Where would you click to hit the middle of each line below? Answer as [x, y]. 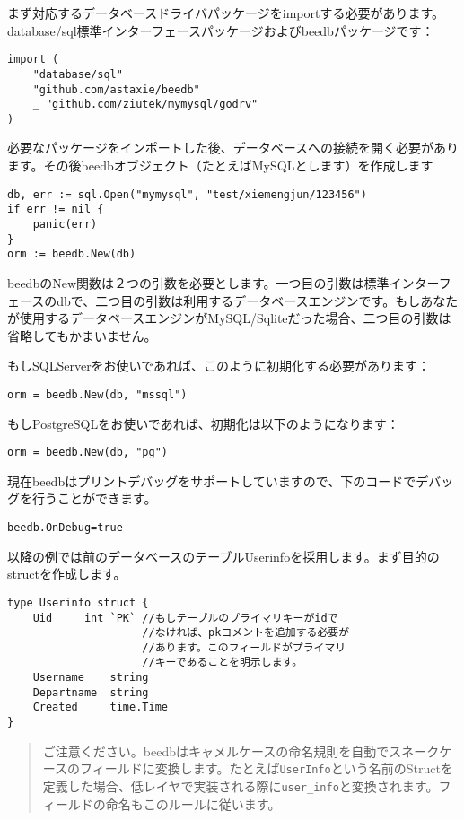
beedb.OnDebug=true [65, 528]
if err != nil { [56, 209]
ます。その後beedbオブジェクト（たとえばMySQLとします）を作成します [220, 166]
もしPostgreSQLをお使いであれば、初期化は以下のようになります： [203, 423]
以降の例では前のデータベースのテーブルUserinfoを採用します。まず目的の [223, 556]
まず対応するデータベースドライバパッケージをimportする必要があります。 [226, 13]
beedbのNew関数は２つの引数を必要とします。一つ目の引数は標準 [198, 282]
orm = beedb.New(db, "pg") [88, 453]
